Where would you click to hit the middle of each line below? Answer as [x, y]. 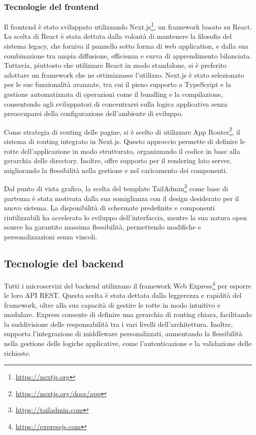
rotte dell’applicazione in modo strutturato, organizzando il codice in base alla [122, 151]
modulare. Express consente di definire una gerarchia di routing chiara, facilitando [128, 314]
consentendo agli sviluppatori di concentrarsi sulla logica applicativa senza [116, 103]
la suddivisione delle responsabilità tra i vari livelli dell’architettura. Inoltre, [118, 324]
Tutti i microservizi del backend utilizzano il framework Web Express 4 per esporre [128, 285]
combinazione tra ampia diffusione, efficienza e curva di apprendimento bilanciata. [128, 55]
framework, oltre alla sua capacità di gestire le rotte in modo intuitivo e [112, 304]
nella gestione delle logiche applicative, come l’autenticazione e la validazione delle [128, 343]
